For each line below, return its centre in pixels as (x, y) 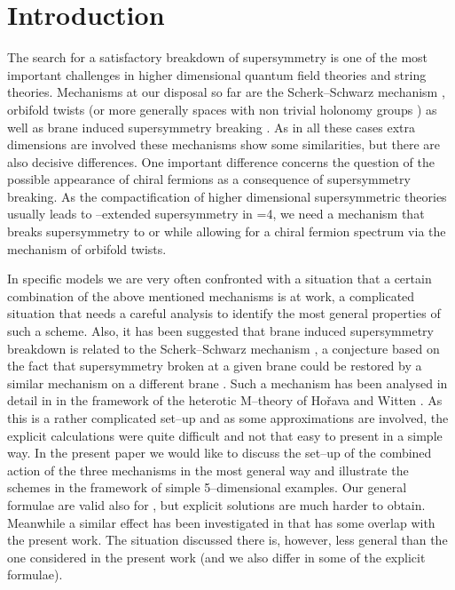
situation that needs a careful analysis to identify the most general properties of (224, 313)
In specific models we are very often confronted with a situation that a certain (220, 279)
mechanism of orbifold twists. (87, 248)
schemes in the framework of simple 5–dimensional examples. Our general (207, 487)
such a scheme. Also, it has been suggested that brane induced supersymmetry (220, 331)
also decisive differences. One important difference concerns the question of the (221, 161)
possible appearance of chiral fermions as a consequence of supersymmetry (209, 179)
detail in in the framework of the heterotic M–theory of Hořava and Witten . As (225, 400)
